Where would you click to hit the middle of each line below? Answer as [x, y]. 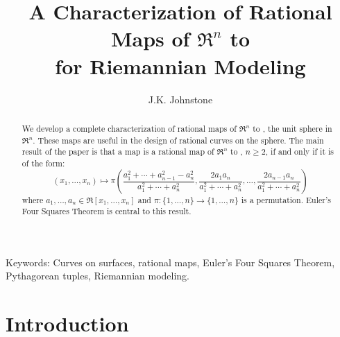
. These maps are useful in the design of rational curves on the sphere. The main [178, 140]
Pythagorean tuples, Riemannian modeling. [97, 276]
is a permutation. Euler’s [286, 199]
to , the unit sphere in [292, 128]
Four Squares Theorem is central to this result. [107, 211]
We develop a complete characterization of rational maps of [129, 128]
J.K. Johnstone [180, 99]
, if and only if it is [299, 152]
